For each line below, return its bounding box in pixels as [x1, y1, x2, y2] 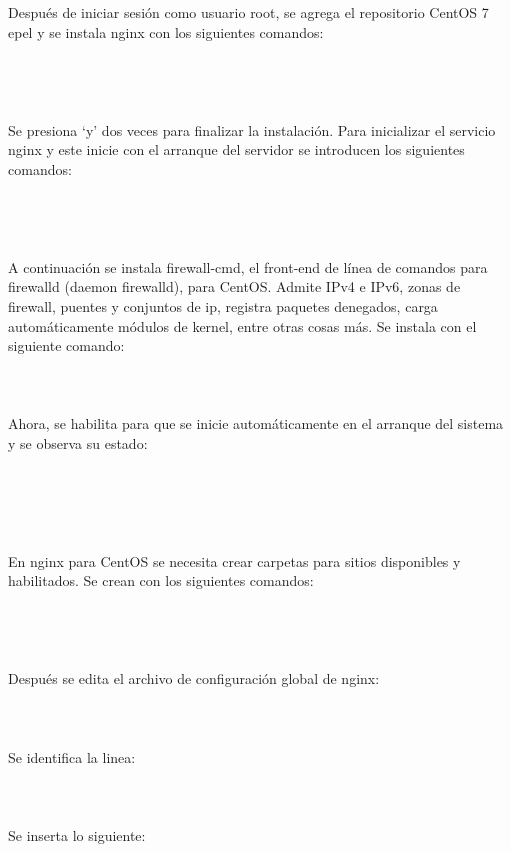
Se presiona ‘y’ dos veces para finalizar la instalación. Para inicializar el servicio [8, 119, 496, 140]
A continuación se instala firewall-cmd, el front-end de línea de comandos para [8, 256, 488, 277]
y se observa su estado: [8, 433, 148, 454]
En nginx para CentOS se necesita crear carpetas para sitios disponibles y [8, 550, 461, 571]
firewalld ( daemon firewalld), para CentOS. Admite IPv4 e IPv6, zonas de [8, 276, 461, 297]
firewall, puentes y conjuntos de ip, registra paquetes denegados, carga [8, 295, 438, 316]
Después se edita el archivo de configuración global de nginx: [8, 668, 380, 689]
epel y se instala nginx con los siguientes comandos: [8, 21, 324, 42]
